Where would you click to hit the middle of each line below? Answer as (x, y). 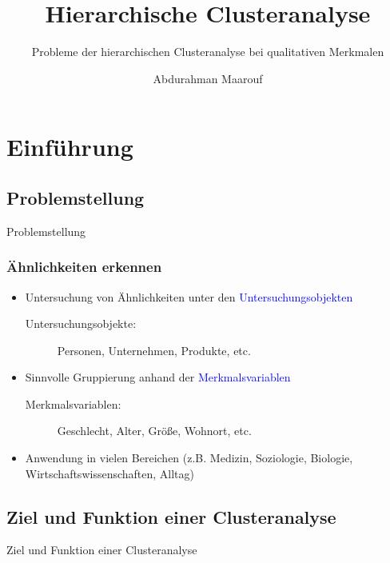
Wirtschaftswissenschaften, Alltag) (109, 473)
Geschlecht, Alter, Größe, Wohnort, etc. (154, 431)
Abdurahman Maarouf (208, 78)
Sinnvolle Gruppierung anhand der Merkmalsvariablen (158, 377)
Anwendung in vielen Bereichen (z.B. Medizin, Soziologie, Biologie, (189, 458)
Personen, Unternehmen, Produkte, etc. (154, 350)
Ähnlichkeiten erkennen (84, 267)
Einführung (70, 147)
